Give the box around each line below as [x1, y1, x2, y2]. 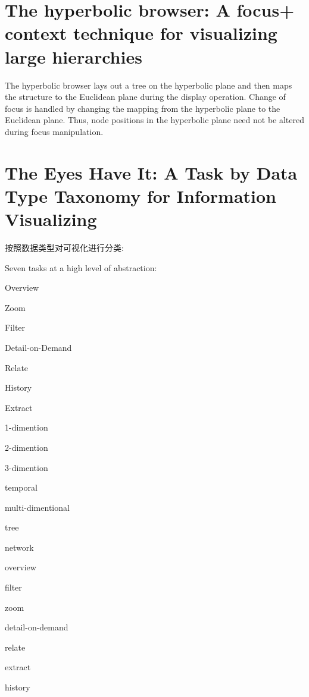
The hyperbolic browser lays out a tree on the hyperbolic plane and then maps [5, 79, 292, 91]
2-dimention [5, 441, 48, 453]
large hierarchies [5, 44, 142, 68]
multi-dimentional [5, 501, 70, 513]
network [5, 541, 34, 553]
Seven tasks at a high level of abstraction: [5, 261, 157, 274]
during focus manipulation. [5, 125, 104, 137]
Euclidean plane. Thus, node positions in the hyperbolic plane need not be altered [5, 114, 305, 126]
